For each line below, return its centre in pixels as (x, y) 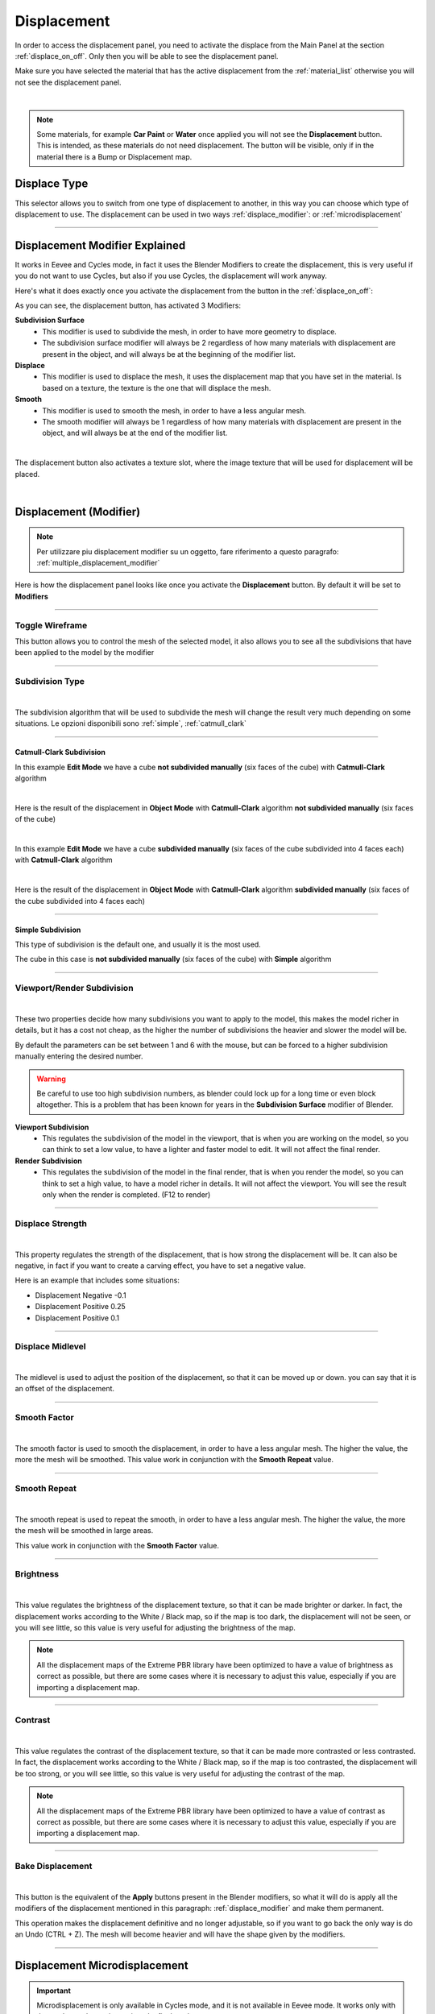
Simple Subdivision (48, 930)
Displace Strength (51, 1223)
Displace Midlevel (50, 1347)
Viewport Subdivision (52, 1127)
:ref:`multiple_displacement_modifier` (98, 563)
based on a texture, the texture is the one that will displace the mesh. (157, 387)
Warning (51, 1079)
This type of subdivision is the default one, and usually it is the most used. (138, 945)
